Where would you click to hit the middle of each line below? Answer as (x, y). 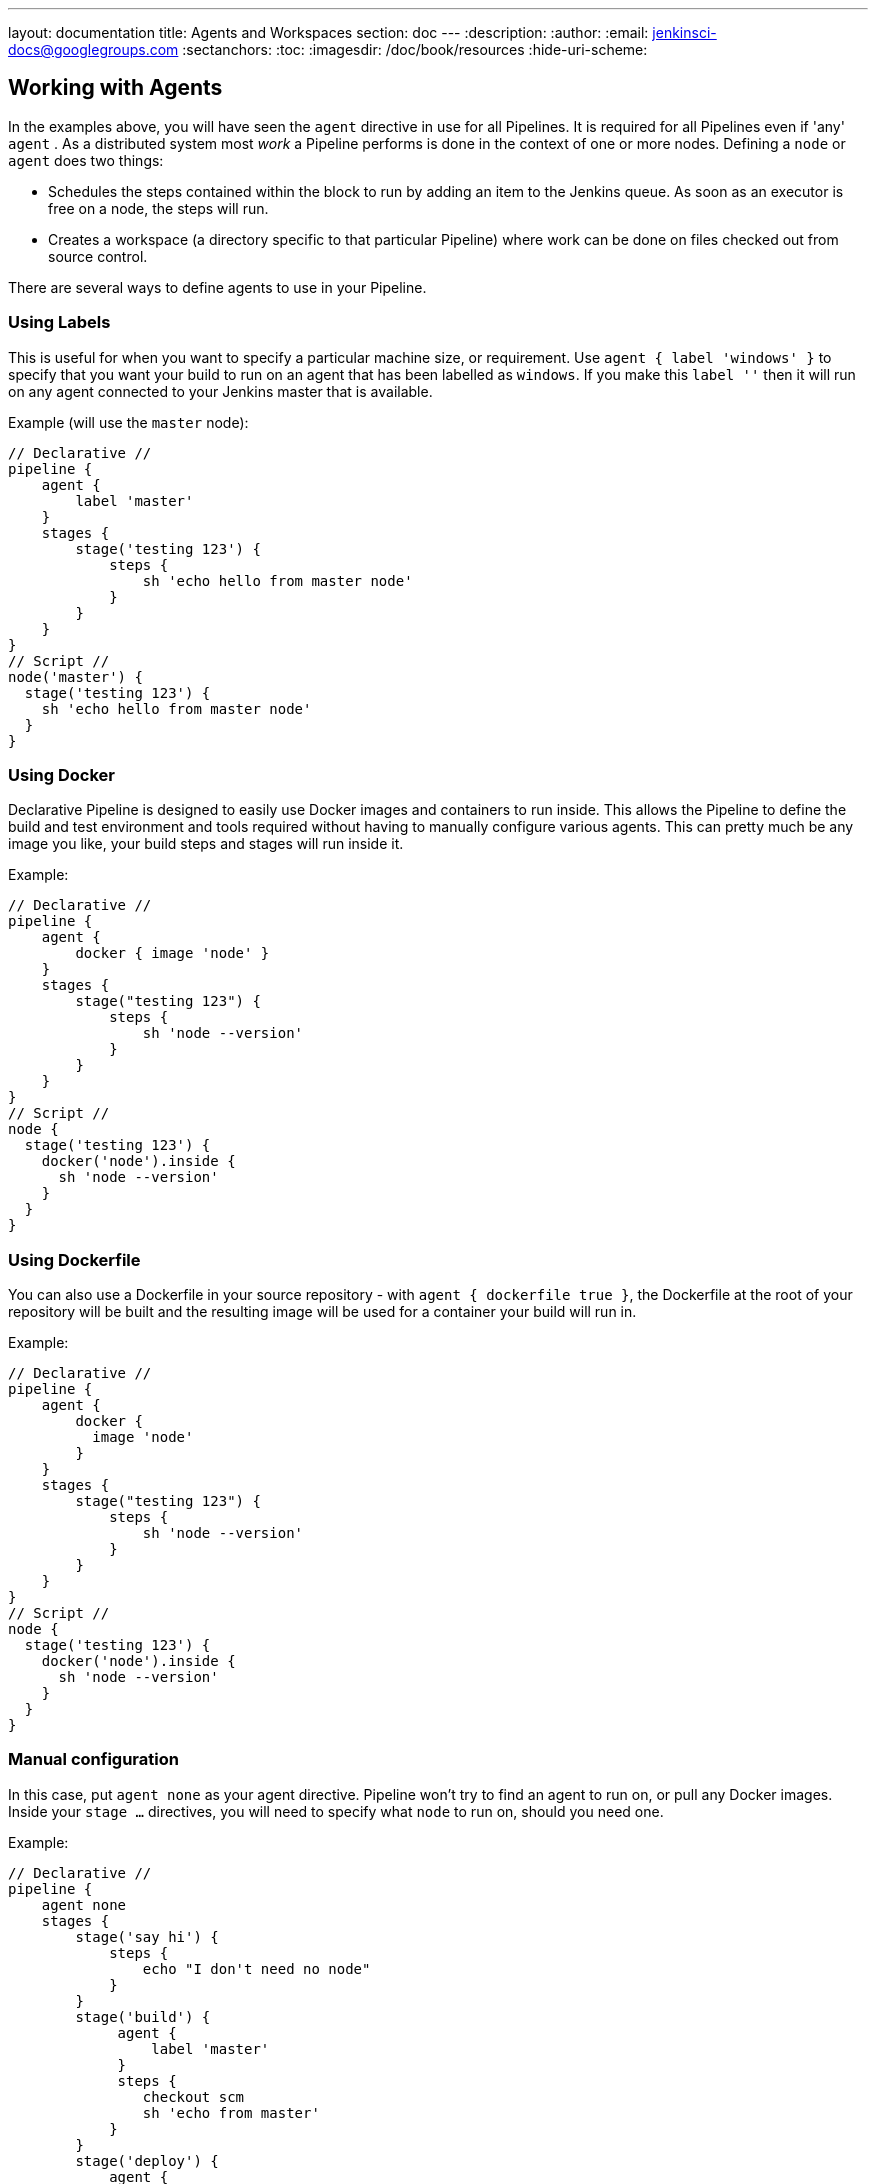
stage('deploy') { (147, 2160)
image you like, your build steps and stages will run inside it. (206, 844)
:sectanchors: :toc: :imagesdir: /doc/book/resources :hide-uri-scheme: (415, 49)
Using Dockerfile (74, 1259)
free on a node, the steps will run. (158, 208)
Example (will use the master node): (128, 422)
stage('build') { (143, 2016)
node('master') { (75, 676)
